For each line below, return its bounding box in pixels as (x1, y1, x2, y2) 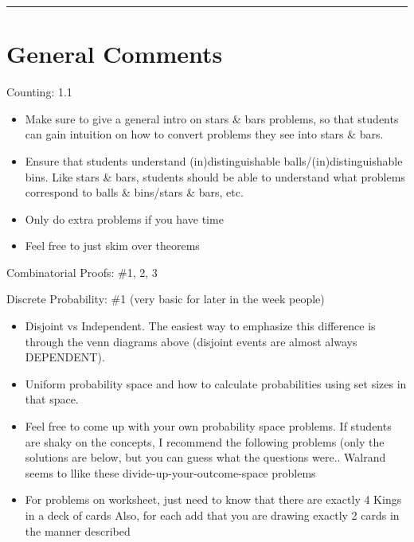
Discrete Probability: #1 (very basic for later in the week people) (6, 290, 325, 307)
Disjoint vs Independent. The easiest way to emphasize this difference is (25, 318, 376, 334)
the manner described (25, 522, 131, 539)
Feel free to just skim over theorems (25, 237, 200, 254)
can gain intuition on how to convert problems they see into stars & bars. (25, 126, 384, 142)
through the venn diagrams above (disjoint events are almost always (25, 333, 357, 349)
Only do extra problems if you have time (25, 210, 224, 227)
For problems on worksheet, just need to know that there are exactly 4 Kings (25, 491, 402, 508)
